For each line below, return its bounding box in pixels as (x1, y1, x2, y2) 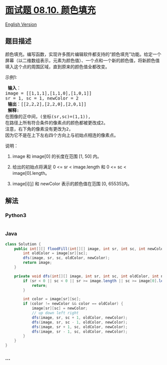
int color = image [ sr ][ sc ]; (23, 297, 81, 302)
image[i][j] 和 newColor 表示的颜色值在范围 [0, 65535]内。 (12, 180, 132, 187)
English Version (5, 21, 37, 27)
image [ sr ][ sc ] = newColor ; (31, 306, 88, 311)
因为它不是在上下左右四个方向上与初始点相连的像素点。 (5, 132, 118, 138)
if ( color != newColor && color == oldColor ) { (23, 301, 123, 306)
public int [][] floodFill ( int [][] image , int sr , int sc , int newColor (14, 246, 166, 251)
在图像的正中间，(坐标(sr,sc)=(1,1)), (5, 114, 91, 120)
